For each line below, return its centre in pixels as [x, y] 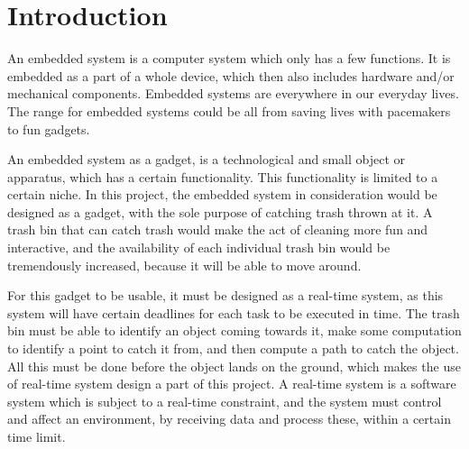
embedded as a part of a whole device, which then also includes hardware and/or [231, 75]
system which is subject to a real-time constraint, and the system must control [225, 401]
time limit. [37, 436]
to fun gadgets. [49, 128]
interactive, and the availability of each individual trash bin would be [199, 247]
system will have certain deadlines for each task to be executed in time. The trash [234, 312]
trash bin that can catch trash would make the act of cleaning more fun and [218, 229]
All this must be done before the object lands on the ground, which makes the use [234, 366]
